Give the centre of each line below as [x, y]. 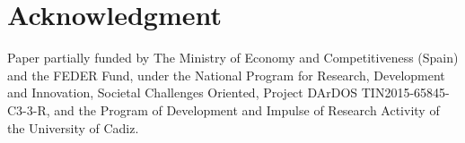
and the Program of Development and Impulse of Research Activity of [247, 109]
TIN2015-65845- [405, 93]
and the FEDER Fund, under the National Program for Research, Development [226, 75]
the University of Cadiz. [73, 127]
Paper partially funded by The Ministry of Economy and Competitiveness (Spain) [233, 58]
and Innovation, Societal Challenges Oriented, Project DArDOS [183, 93]
